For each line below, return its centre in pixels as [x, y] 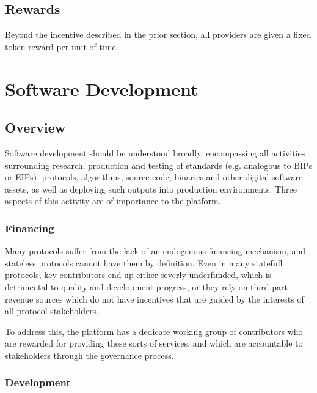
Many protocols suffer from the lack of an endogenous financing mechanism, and [155, 251]
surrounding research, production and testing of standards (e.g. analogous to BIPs [159, 165]
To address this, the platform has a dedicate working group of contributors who [154, 331]
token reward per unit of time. [62, 46]
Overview [35, 127]
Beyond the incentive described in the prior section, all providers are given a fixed [158, 35]
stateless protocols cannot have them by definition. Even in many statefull [144, 263]
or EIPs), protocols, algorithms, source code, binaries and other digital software [154, 177]
